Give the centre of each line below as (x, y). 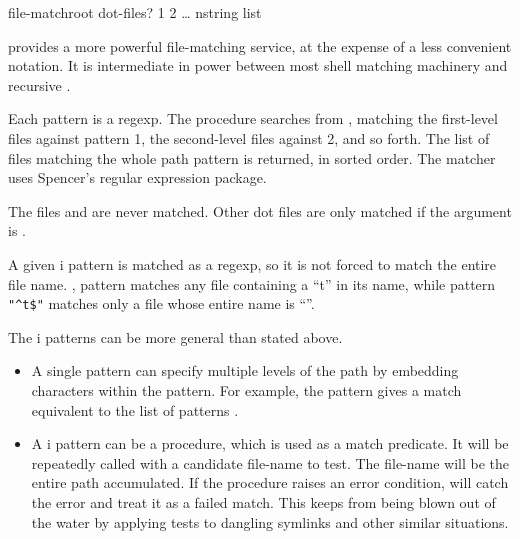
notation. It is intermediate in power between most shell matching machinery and (258, 65)
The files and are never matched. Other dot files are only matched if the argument (260, 210)
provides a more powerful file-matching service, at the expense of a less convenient (260, 45)
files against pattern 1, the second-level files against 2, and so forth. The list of (249, 137)
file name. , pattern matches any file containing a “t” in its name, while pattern (252, 283)
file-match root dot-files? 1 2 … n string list (135, 12)
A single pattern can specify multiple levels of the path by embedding (245, 370)
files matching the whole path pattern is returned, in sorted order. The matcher (252, 157)
